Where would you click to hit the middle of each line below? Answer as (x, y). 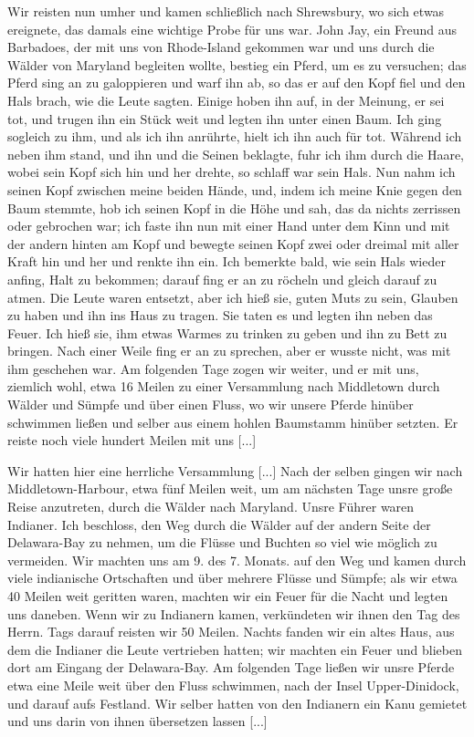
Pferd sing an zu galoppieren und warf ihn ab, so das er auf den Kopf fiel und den (237, 83)
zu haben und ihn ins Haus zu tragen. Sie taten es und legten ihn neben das (220, 315)
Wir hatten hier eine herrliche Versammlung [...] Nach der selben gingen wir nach (235, 470)
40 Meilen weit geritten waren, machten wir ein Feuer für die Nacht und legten (228, 596)
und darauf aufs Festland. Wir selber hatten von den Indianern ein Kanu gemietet (237, 703)
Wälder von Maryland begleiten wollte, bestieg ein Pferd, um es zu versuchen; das (237, 64)
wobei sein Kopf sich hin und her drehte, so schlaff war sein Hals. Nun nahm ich (232, 172)
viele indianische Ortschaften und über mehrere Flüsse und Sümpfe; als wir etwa (232, 578)
